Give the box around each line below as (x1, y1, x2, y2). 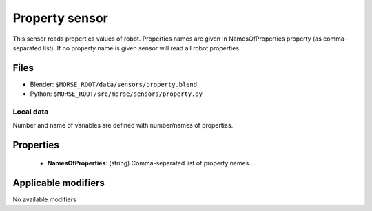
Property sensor (12, 10, 108, 26)
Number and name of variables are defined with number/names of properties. (12, 121, 234, 130)
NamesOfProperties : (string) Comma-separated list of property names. (47, 159, 251, 167)
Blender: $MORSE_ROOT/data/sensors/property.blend (30, 80, 198, 88)
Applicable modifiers (12, 177, 105, 189)
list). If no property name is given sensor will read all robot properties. (43, 43, 241, 52)
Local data (12, 107, 49, 117)
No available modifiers (12, 195, 76, 203)
